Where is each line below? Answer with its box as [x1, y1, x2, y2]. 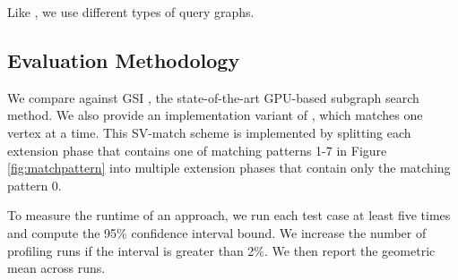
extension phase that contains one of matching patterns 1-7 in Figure [7, 140, 387, 159]
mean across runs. [7, 259, 106, 277]
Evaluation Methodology [7, 46, 240, 73]
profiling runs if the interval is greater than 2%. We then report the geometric [7, 241, 436, 259]
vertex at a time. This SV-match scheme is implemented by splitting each [7, 123, 411, 141]
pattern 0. [7, 175, 62, 194]
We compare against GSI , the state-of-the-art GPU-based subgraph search [7, 88, 419, 106]
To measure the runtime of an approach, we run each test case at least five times [7, 206, 451, 225]
